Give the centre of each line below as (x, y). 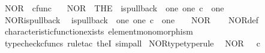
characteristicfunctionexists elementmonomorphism (99, 31)
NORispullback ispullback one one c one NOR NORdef (132, 19)
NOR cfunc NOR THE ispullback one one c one (114, 8)
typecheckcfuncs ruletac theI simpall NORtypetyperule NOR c (132, 43)
